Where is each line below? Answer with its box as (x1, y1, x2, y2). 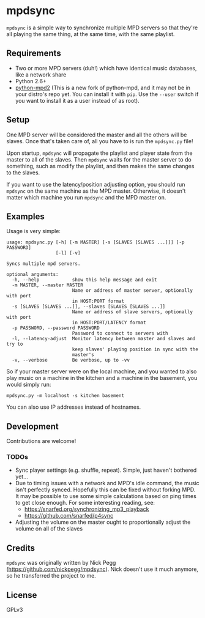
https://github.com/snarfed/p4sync (24, 512, 114, 519)
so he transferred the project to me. (6, 572, 96, 579)
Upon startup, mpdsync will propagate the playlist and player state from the (6, 149, 193, 157)
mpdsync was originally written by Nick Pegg (6, 559, 116, 567)
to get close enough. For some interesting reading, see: (15, 499, 155, 507)
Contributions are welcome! (6, 437, 76, 445)
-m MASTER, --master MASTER (12, 282, 84, 288)
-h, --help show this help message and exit (12, 277, 157, 283)
